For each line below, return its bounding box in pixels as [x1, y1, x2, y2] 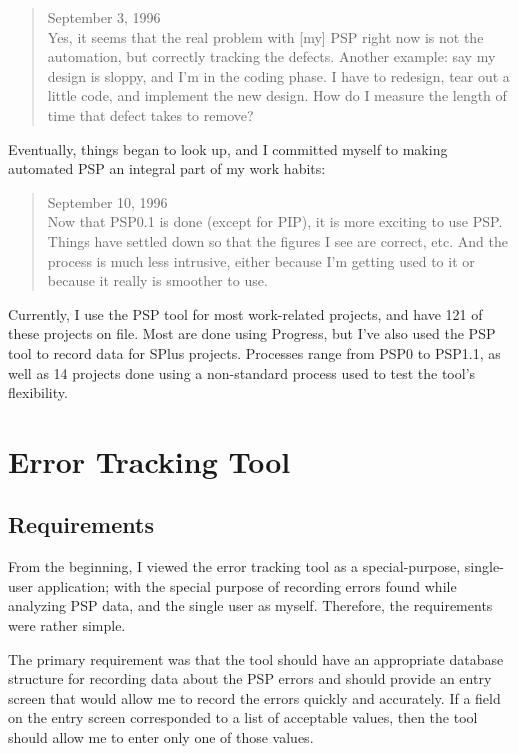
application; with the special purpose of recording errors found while [37, 575, 457, 596]
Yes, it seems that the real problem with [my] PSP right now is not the [47, 26, 484, 47]
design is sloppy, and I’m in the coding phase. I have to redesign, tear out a [47, 65, 510, 86]
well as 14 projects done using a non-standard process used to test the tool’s [8, 362, 476, 383]
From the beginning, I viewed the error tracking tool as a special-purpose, [8, 556, 461, 577]
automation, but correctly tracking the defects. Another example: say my [47, 46, 496, 67]
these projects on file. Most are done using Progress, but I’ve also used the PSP [8, 323, 496, 344]
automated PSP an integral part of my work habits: [8, 158, 326, 179]
